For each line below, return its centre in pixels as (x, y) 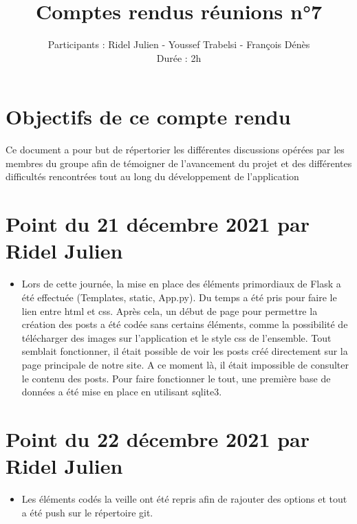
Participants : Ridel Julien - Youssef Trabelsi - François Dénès (179, 44)
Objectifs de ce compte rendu (148, 117)
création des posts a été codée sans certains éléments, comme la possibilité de (185, 324)
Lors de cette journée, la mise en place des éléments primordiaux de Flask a (181, 284)
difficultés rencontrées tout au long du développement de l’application (152, 176)
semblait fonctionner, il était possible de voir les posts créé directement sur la (185, 351)
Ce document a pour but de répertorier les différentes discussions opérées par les (175, 150)
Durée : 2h (179, 57)
